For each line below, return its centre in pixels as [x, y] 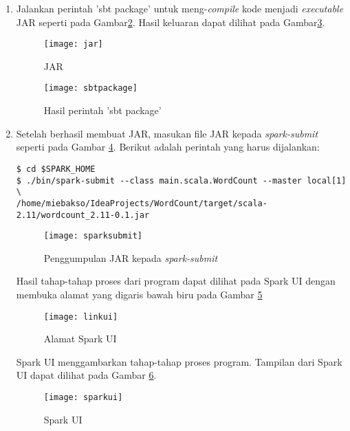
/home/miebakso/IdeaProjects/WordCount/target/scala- [142, 203]
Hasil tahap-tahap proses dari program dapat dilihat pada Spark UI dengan [176, 281]
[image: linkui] [81, 317]
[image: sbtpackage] [90, 88]
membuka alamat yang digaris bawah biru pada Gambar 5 [139, 294]
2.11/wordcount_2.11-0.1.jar [83, 215]
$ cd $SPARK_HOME [56, 169]
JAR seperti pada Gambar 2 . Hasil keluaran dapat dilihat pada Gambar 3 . [171, 22]
